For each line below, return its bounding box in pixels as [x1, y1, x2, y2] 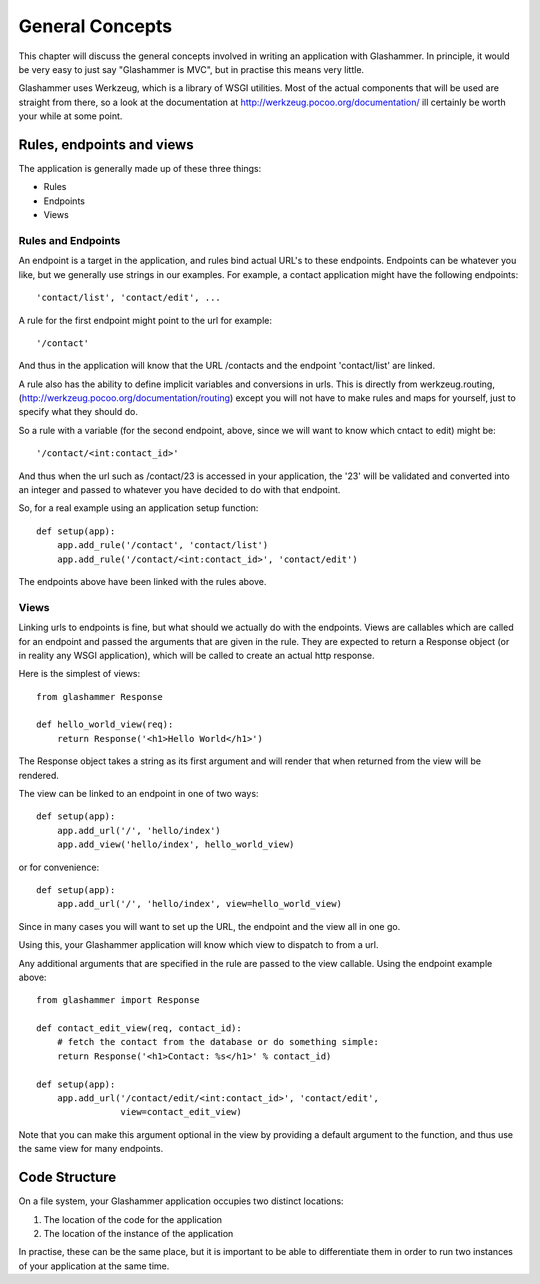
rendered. [18, 769, 60, 781]
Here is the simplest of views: [18, 668, 141, 680]
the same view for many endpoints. [18, 1143, 164, 1155]
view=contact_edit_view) [120, 1106, 242, 1118]
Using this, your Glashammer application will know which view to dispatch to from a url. [18, 939, 379, 951]
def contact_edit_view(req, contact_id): [36, 1023, 242, 1034]
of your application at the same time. [18, 1260, 170, 1272]
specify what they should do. [18, 406, 139, 418]
